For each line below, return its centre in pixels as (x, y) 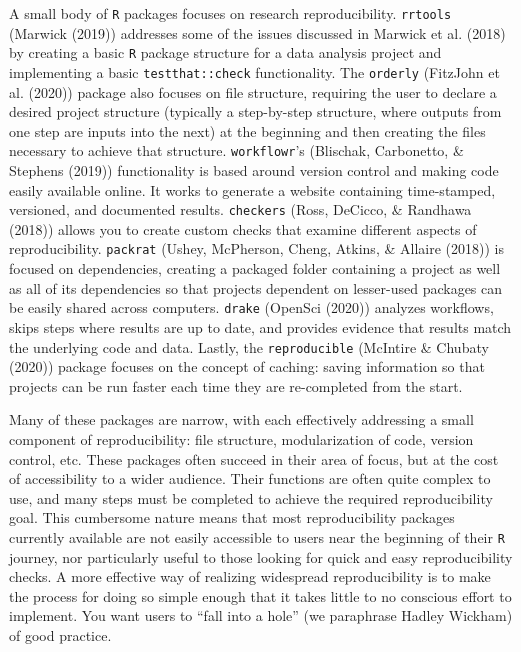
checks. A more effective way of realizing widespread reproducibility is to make (250, 576)
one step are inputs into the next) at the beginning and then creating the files (247, 130)
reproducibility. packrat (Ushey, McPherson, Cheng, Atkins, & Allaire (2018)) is (256, 248)
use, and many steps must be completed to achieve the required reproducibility (251, 497)
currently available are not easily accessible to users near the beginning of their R (257, 536)
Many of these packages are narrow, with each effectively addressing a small (241, 419)
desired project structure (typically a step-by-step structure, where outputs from (255, 111)
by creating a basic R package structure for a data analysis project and (225, 52)
